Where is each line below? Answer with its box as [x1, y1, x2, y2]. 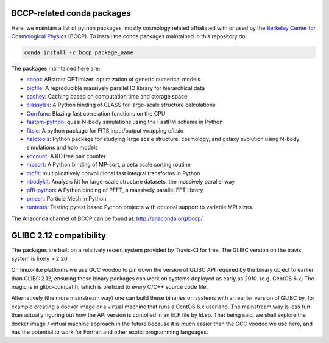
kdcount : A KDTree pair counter [26, 152, 106, 159]
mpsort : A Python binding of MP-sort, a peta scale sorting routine [26, 161, 191, 168]
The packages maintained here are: [11, 64, 101, 72]
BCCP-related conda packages [11, 8, 131, 18]
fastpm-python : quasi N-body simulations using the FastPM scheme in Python [26, 119, 223, 126]
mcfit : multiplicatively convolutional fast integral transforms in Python [26, 169, 200, 176]
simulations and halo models [26, 144, 99, 151]
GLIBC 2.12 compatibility [11, 230, 107, 241]
